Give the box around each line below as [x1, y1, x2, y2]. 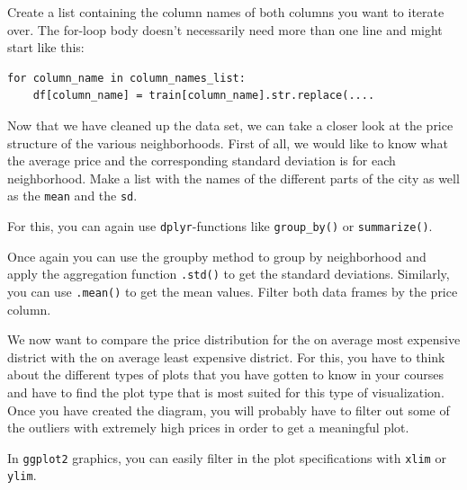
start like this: [7, 38, 85, 57]
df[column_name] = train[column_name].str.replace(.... [32, 89, 375, 102]
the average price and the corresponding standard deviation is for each [7, 151, 396, 170]
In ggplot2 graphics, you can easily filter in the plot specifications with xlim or [7, 448, 446, 467]
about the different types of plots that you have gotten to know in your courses [7, 365, 444, 384]
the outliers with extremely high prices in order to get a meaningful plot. [7, 418, 409, 437]
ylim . [7, 466, 37, 485]
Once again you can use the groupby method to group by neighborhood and [7, 246, 427, 265]
